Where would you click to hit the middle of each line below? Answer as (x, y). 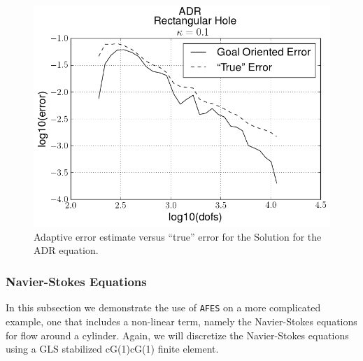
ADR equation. (66, 250)
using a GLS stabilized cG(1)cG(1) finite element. (112, 349)
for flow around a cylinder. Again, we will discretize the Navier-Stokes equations (177, 335)
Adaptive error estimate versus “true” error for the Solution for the (178, 236)
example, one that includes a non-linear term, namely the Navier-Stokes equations (181, 321)
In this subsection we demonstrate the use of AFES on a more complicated (163, 307)
